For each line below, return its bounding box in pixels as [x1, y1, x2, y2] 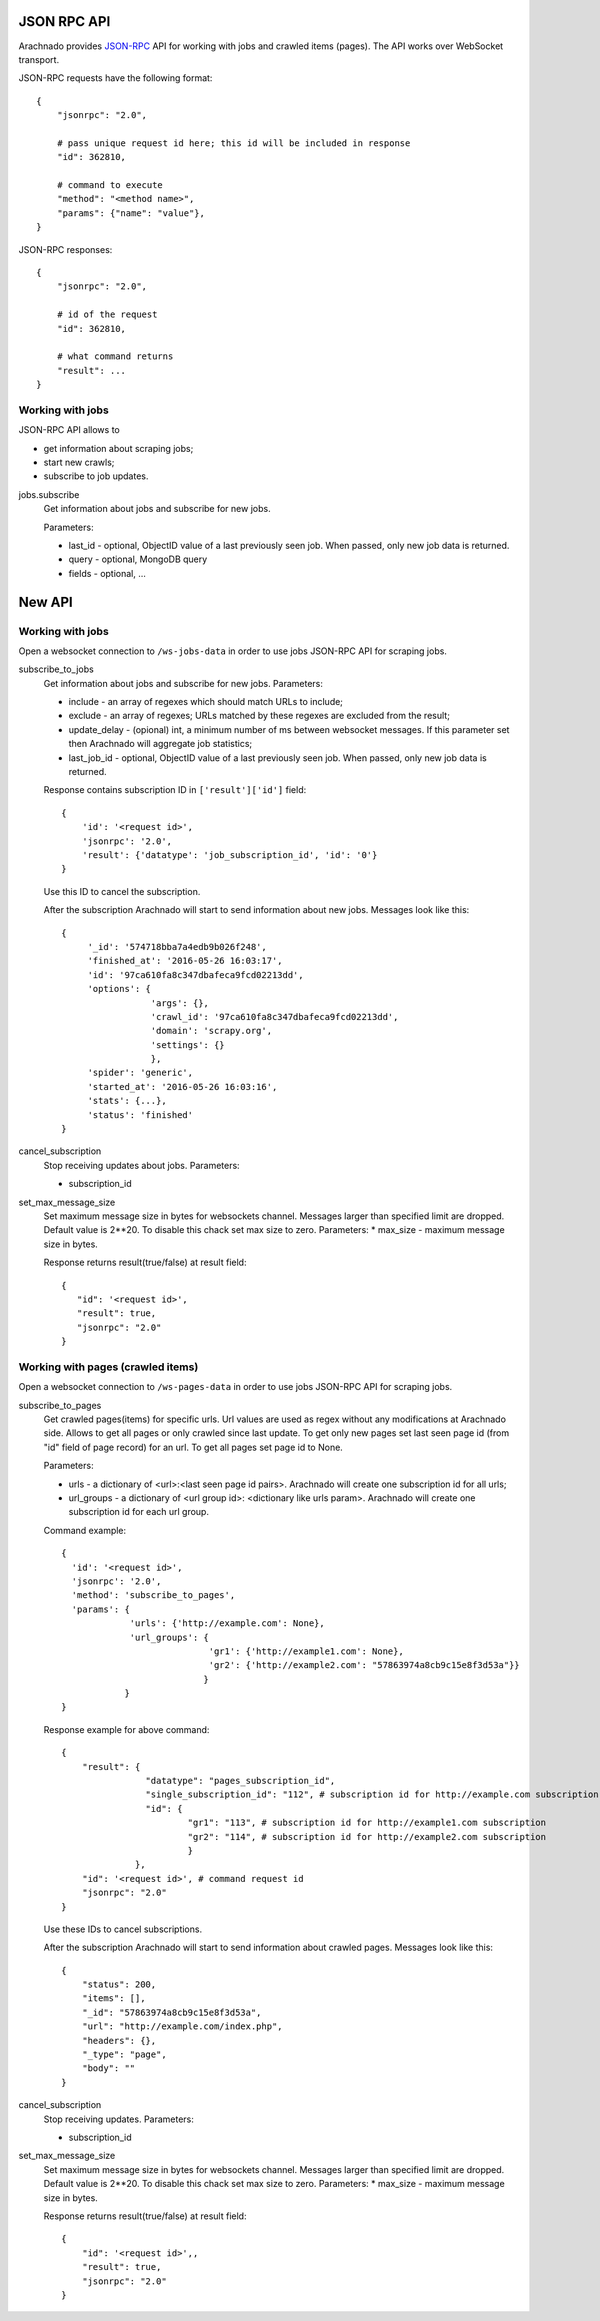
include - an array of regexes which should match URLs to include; [68, 696, 344, 708]
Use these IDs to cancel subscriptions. [43, 1923, 203, 1935]
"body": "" [81, 2063, 136, 2074]
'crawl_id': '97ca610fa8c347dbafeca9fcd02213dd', [150, 1011, 399, 1022]
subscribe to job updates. [43, 470, 149, 482]
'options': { [87, 983, 152, 995]
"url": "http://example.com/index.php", [81, 2021, 284, 2032]
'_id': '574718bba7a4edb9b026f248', [87, 941, 267, 952]
